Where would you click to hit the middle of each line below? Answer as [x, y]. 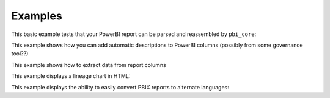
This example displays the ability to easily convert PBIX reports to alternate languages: [120, 87]
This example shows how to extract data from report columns [89, 65]
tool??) [20, 54]
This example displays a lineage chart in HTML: [71, 76]
